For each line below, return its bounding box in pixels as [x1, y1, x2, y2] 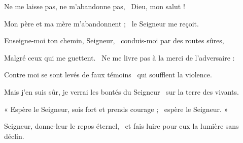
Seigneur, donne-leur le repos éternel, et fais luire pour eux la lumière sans [4, 121, 239, 131]
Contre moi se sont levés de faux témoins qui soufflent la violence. [4, 69, 212, 80]
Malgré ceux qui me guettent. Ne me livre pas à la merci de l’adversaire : [4, 52, 235, 63]
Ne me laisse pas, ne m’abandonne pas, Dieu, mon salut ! [4, 1, 185, 11]
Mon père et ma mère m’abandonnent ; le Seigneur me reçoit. [4, 18, 199, 28]
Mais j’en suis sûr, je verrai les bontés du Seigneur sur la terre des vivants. [4, 86, 239, 97]
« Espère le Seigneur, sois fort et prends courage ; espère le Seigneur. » [4, 103, 228, 114]
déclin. [4, 130, 24, 141]
